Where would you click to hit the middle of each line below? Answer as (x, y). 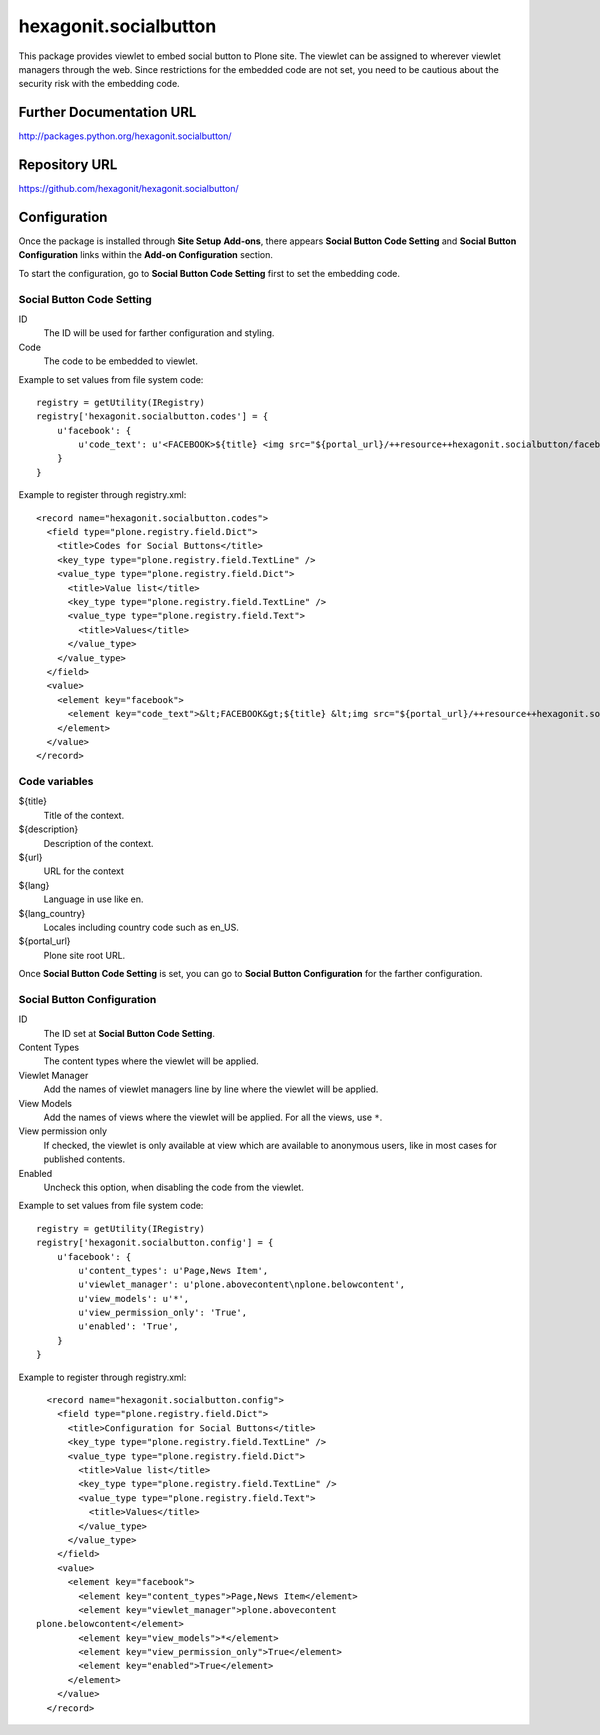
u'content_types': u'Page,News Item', (173, 1270)
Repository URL (68, 165)
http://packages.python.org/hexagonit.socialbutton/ (125, 136)
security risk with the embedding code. (99, 84)
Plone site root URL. (84, 955)
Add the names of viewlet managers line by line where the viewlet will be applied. (211, 1089)
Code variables (56, 782)
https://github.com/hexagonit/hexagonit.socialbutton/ (128, 189)
